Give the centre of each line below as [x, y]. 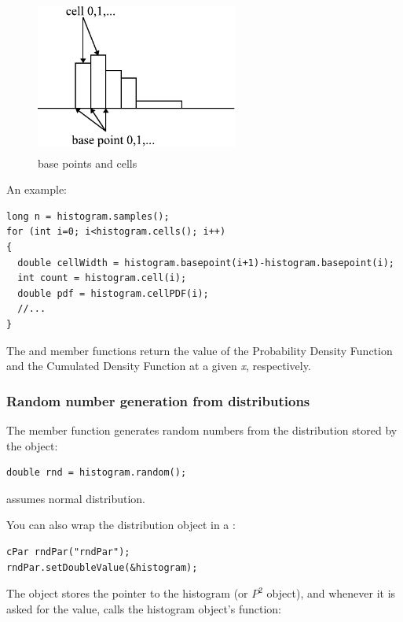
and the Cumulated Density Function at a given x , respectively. [159, 366]
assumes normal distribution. [76, 498]
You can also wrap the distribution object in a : [121, 525]
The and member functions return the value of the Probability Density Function [200, 350]
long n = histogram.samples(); [88, 216]
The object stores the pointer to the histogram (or [127, 593]
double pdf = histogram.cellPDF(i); [113, 293]
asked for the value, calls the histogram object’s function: [144, 608]
